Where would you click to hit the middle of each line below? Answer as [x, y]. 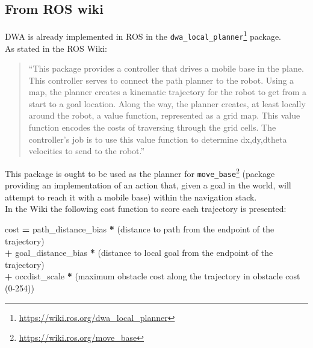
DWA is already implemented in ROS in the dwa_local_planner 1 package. [143, 35]
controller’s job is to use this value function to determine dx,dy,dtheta [158, 139]
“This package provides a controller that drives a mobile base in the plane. [166, 68]
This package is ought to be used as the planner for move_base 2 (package [140, 172]
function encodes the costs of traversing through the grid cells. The [152, 127]
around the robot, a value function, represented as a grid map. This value [164, 115]
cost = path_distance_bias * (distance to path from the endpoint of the [140, 228]
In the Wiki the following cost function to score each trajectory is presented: [146, 209]
